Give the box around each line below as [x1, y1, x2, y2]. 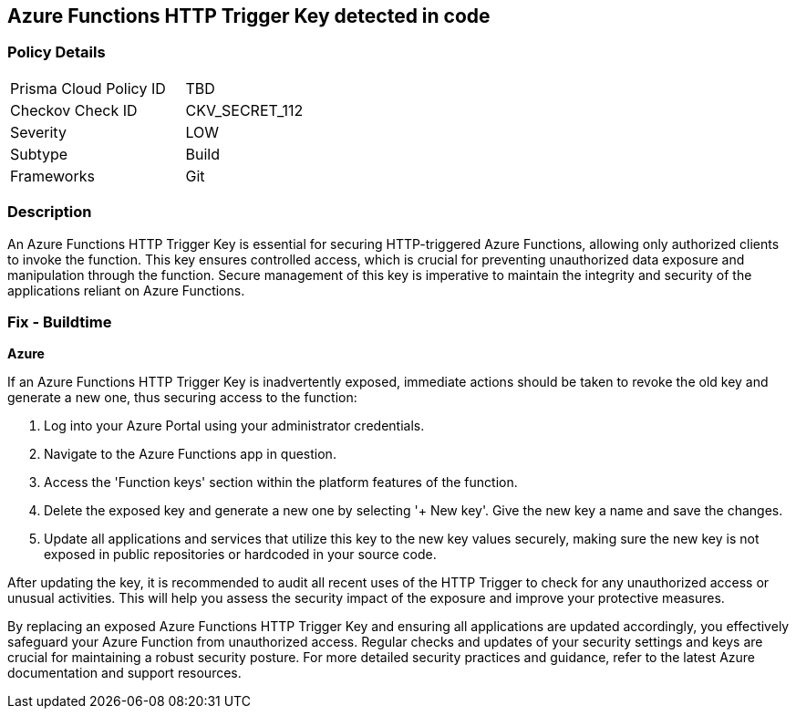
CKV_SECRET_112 [185, 100, 304, 119]
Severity [10, 122, 67, 141]
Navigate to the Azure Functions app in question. [44, 446, 336, 462]
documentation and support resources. [7, 665, 242, 681]
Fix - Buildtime [7, 312, 112, 331]
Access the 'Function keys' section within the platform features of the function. [44, 474, 518, 491]
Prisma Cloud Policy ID [10, 78, 166, 98]
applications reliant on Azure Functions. [7, 282, 245, 298]
